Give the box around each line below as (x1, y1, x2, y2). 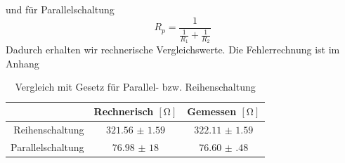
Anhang (6, 56, 39, 70)
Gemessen (187, 104, 237, 119)
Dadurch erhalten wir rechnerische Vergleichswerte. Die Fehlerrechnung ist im (6, 42, 340, 57)
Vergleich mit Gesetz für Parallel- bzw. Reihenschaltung (15, 79, 256, 94)
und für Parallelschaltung (6, 2, 115, 16)
